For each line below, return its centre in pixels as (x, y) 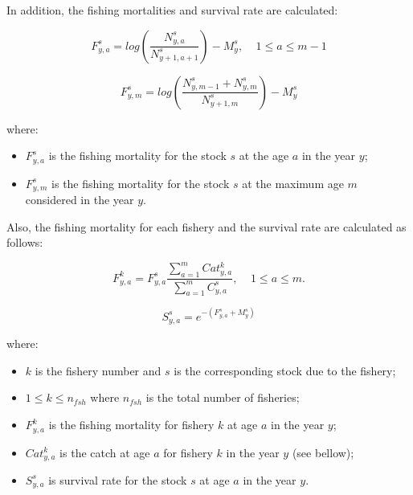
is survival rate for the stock (118, 479)
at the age (264, 155)
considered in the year (80, 200)
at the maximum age (293, 183)
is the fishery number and (98, 370)
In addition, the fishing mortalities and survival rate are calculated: (172, 10)
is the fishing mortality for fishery (131, 425)
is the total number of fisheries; (223, 397)
